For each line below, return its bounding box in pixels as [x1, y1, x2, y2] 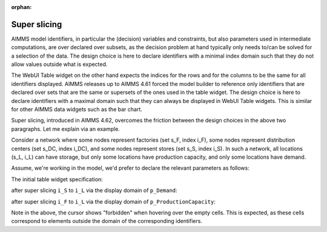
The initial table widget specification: [11, 176, 103, 183]
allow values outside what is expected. [11, 61, 108, 68]
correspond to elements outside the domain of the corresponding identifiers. [11, 217, 203, 225]
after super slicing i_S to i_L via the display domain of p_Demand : [11, 187, 178, 194]
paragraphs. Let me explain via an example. [11, 125, 121, 133]
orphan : [11, 4, 32, 10]
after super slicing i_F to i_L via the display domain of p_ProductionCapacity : [11, 197, 216, 205]
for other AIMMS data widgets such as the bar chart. [11, 106, 142, 113]
